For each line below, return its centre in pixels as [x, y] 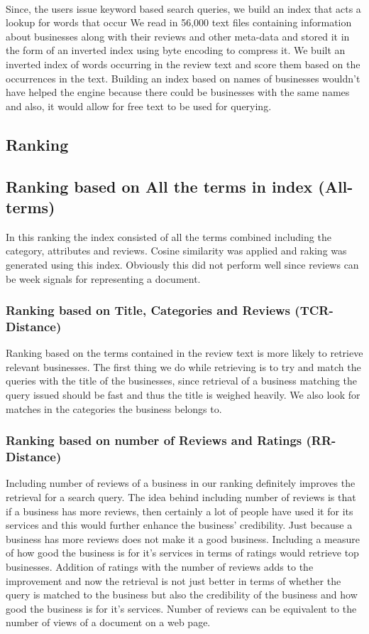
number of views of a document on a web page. [108, 622]
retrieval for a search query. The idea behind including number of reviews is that [181, 496]
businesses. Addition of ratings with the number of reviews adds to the [160, 566]
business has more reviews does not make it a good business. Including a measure [183, 538]
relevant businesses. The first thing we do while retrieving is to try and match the [183, 366]
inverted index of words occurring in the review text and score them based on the [183, 64]
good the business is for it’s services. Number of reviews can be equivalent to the [181, 608]
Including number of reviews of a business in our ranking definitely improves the [181, 483]
